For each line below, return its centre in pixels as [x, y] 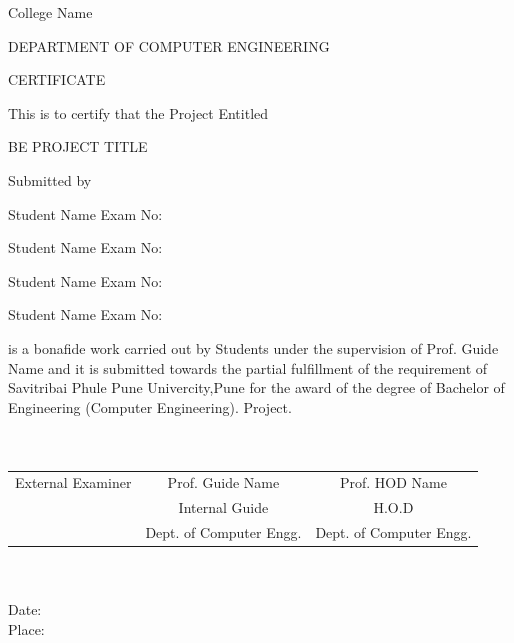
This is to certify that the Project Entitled [138, 112]
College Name [50, 12]
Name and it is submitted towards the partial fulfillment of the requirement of [248, 367]
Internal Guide [223, 507]
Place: [26, 628]
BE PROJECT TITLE [78, 146]
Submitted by [50, 179]
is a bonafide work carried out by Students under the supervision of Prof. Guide [253, 347]
